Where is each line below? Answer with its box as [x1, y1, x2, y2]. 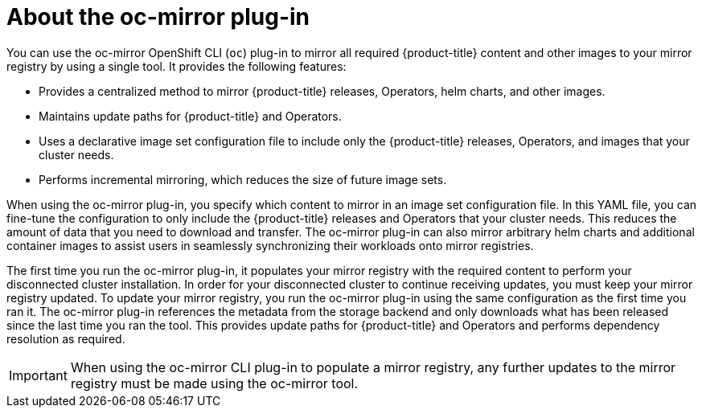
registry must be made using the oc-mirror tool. [70, 375, 359, 391]
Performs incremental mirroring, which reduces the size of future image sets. [39, 172, 447, 187]
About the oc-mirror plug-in [6, 3, 310, 31]
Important [9, 367, 68, 383]
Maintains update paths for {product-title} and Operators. [39, 109, 342, 123]
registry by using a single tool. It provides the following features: [6, 59, 347, 73]
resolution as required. [6, 331, 125, 346]
